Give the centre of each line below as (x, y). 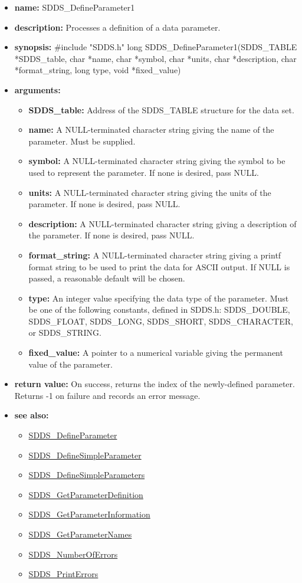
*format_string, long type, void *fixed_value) (98, 70)
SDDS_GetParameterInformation (89, 514)
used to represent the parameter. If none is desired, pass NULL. (144, 172)
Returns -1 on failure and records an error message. (107, 395)
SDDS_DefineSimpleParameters (87, 475)
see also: (32, 415)
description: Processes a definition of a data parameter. (117, 27)
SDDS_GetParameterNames (80, 534)
